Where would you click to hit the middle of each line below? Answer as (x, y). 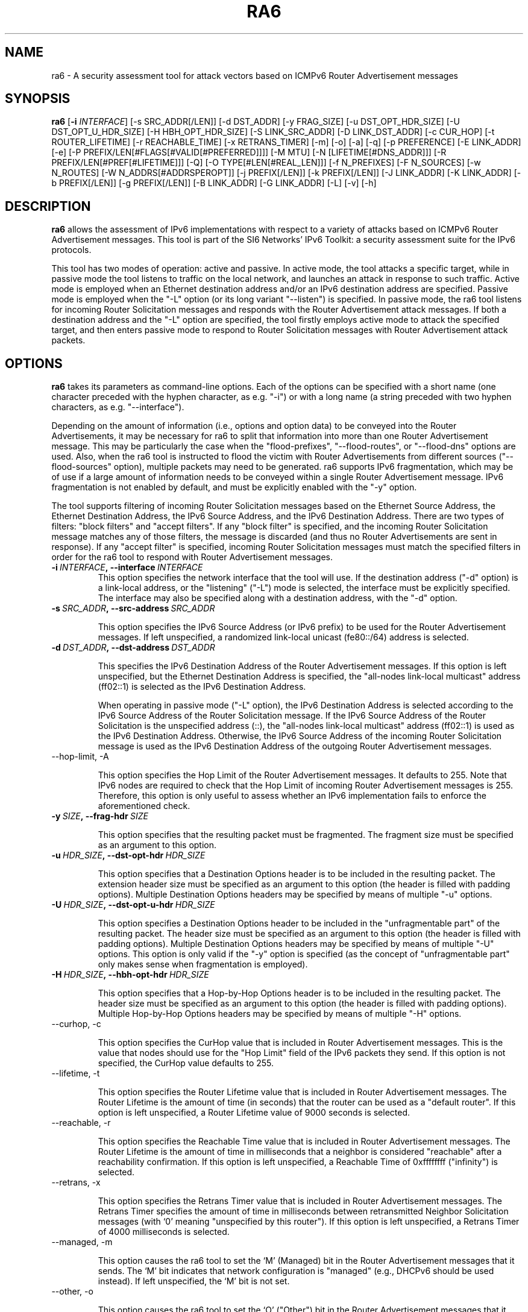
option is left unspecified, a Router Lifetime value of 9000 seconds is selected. (254, 1113)
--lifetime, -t (76, 1073)
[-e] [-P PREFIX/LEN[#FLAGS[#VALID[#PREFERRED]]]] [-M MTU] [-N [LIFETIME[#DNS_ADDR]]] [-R (249, 152)
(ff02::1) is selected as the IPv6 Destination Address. (202, 687)
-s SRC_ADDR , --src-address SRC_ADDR (133, 608)
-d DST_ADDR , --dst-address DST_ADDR (133, 648)
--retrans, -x (76, 1182)
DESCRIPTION (48, 206)
